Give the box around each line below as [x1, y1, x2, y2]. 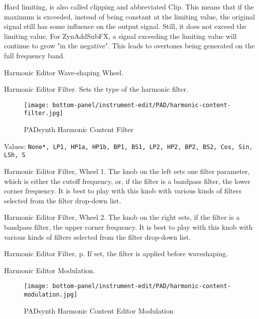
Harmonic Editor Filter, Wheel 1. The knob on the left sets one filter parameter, [4, 165, 250, 176]
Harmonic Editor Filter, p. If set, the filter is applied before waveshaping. [4, 248, 228, 259]
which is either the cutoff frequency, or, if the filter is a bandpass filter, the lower [4, 175, 251, 186]
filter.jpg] [24, 110, 63, 117]
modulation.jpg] [24, 291, 78, 298]
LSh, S [4, 152, 25, 159]
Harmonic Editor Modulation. [4, 265, 95, 275]
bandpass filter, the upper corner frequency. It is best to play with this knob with [4, 221, 253, 232]
